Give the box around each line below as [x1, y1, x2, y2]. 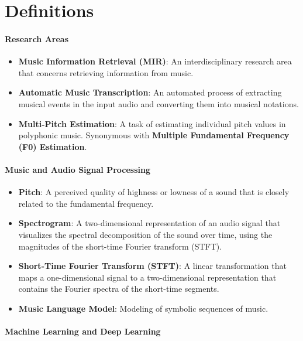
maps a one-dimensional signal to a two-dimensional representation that [18, 271, 277, 283]
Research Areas [5, 32, 69, 45]
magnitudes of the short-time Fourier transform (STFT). [18, 240, 222, 252]
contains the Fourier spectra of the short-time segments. [18, 282, 219, 295]
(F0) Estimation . [18, 140, 87, 152]
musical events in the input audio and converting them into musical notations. [18, 97, 299, 110]
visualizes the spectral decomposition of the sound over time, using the [18, 228, 273, 240]
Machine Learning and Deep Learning [5, 325, 161, 337]
